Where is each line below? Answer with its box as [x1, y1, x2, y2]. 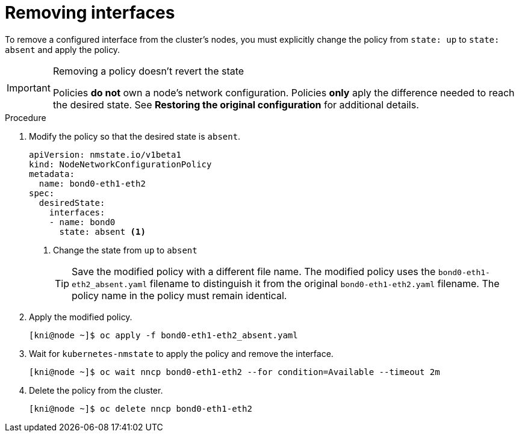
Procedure [5, 112, 46, 123]
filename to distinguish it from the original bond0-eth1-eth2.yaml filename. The [149, 277, 500, 290]
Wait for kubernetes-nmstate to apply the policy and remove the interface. [29, 348, 334, 359]
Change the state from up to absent [53, 244, 197, 255]
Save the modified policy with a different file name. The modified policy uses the [72, 265, 436, 277]
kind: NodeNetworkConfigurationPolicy [29, 159, 212, 169]
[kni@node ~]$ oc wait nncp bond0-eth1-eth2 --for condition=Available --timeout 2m [29, 367, 440, 377]
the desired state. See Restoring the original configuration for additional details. [52, 98, 419, 111]
